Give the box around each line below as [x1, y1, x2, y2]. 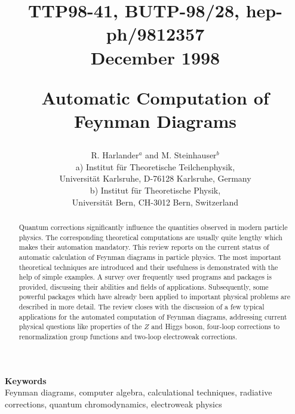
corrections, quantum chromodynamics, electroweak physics [5, 397, 222, 410]
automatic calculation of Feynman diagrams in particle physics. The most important [19, 252, 281, 262]
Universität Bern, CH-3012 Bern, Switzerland [72, 195, 239, 208]
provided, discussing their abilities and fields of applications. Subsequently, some [19, 281, 269, 292]
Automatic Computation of [41, 85, 269, 109]
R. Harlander [91, 149, 139, 161]
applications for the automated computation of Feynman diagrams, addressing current [19, 311, 287, 321]
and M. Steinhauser [145, 149, 217, 161]
